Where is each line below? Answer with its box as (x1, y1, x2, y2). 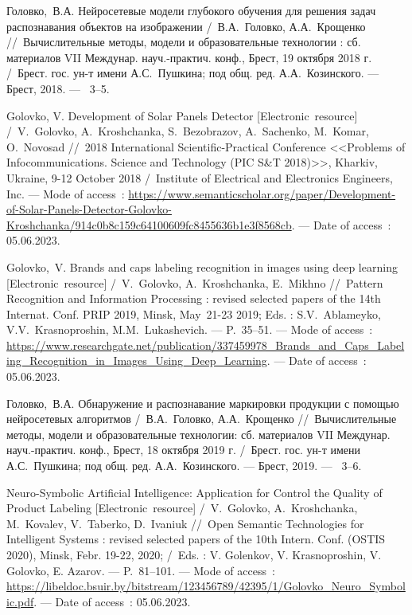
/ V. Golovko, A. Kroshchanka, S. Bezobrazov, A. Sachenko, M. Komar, (6, 123, 369, 139)
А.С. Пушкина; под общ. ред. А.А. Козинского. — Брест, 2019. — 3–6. (6, 457, 362, 474)
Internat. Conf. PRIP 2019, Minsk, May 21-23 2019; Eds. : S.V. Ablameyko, (6, 305, 381, 322)
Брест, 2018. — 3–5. (6, 80, 110, 96)
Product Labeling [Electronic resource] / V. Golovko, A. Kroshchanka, (6, 499, 358, 516)
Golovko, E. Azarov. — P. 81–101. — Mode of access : (6, 562, 275, 578)
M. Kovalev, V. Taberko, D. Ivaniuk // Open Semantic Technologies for (6, 515, 364, 531)
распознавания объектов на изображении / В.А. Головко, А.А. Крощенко (6, 18, 366, 34)
